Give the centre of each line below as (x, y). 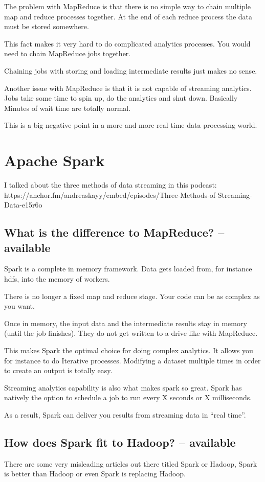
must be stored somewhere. (47, 26)
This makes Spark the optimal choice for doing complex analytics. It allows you (129, 350)
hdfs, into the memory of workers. (57, 279)
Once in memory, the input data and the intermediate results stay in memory (126, 323)
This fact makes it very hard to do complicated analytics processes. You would (127, 43)
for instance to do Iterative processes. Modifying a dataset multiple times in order (132, 360)
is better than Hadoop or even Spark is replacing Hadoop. (95, 474)
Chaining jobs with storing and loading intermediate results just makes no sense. (131, 70)
